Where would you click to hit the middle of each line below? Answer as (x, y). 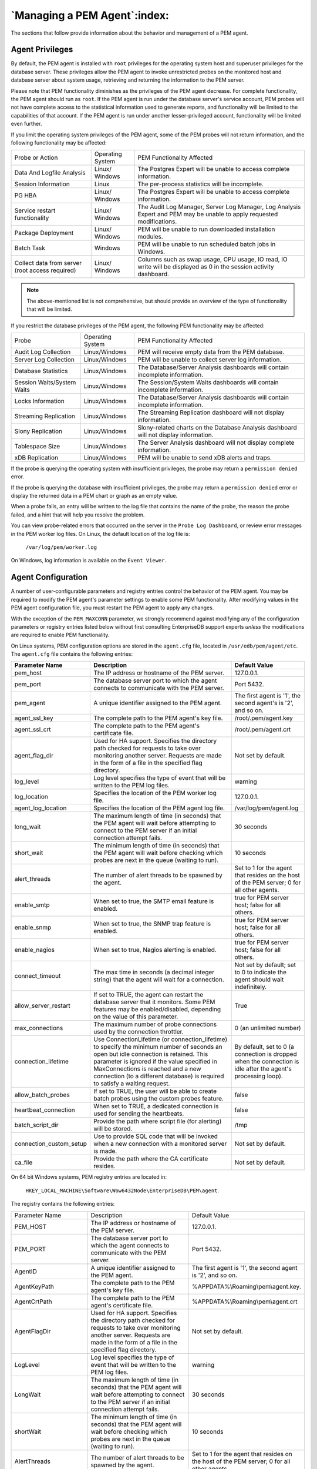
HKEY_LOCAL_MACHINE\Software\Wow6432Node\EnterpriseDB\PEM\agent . (122, 1190)
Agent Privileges (42, 50)
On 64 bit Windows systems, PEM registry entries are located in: (89, 1177)
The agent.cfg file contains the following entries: (72, 654)
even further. (26, 124)
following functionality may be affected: (59, 142)
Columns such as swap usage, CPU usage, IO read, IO (213, 260)
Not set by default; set (265, 965)
